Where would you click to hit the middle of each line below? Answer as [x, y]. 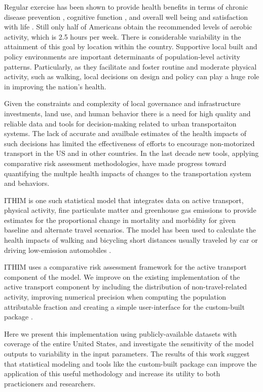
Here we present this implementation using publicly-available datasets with [120, 333]
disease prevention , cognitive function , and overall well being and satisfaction [126, 17]
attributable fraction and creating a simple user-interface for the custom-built [124, 306]
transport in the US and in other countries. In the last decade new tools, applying [131, 153]
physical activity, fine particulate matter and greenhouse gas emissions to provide [130, 210]
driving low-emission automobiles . [58, 250]
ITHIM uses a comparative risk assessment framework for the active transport [125, 267]
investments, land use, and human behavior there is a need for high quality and [127, 113]
